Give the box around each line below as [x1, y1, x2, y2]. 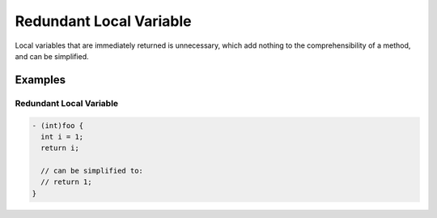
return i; [40, 143, 80, 153]
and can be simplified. [15, 51, 89, 61]
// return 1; [40, 177, 92, 186]
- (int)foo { [32, 121, 84, 130]
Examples [15, 73, 66, 87]
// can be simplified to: [40, 166, 143, 176]
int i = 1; [40, 132, 84, 141]
